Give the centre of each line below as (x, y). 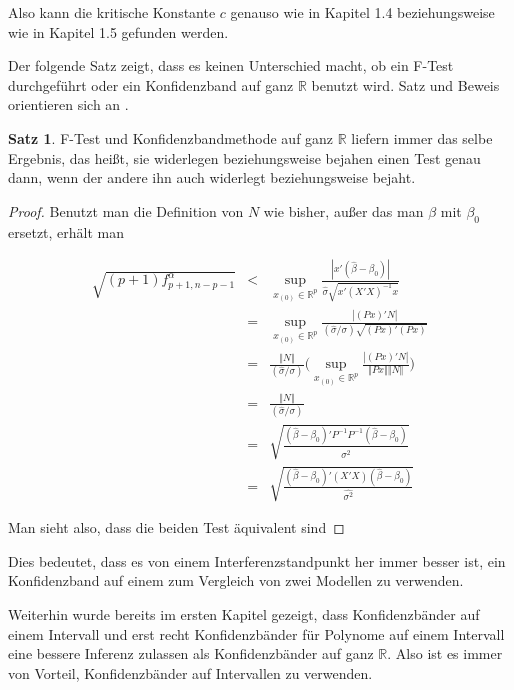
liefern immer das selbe (422, 137)
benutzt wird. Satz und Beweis (405, 84)
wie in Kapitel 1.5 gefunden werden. (118, 31)
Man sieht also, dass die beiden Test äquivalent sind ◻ (176, 527)
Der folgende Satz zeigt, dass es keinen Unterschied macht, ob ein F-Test (231, 65)
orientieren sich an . (68, 104)
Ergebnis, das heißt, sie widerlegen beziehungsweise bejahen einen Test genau (244, 157)
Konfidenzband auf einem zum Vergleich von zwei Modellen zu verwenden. (236, 580)
